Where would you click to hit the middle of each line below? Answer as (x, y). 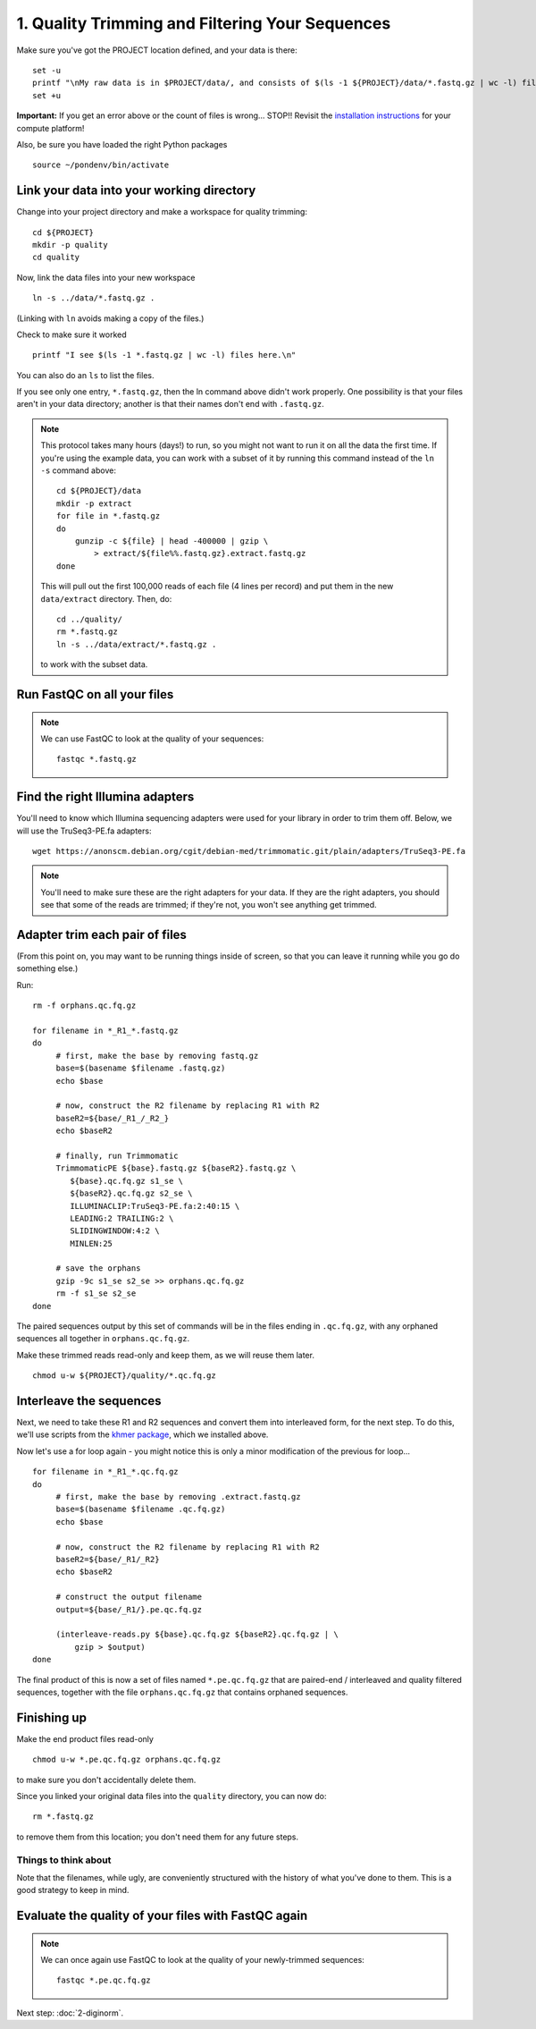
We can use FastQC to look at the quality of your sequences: (152, 739)
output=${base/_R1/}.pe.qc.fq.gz (129, 1609)
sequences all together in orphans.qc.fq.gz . (103, 1339)
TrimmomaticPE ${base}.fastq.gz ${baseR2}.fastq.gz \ (176, 1168)
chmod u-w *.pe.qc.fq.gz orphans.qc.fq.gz (127, 1760)
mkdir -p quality (70, 245)
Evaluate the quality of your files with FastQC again (162, 1916)
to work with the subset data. (94, 664)
